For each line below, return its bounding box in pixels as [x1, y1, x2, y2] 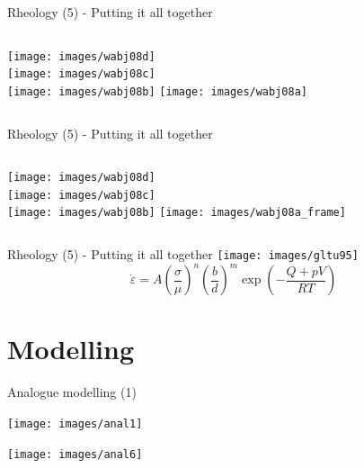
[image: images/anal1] [7, 418, 143, 430]
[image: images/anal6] [7, 447, 143, 461]
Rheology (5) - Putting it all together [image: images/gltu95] [7, 245, 359, 264]
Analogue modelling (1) [7, 382, 137, 401]
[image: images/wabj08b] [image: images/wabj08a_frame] [7, 206, 346, 220]
